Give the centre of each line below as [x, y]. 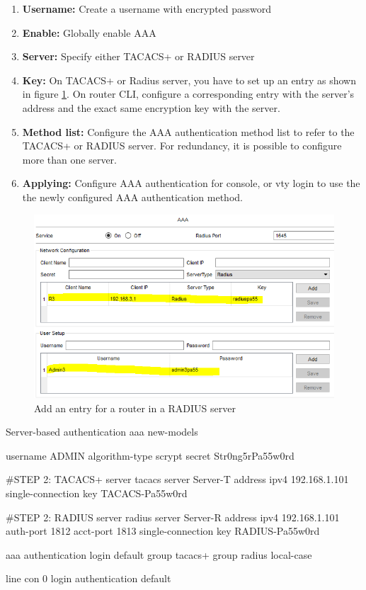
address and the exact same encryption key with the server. [151, 107]
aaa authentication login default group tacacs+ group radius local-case [159, 554]
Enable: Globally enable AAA [89, 32]
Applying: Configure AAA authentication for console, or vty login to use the [191, 183]
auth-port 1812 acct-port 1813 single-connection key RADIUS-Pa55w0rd [163, 531]
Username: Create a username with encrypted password [147, 8]
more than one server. [69, 159]
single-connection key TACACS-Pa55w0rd [97, 493]
